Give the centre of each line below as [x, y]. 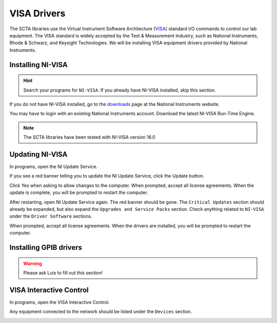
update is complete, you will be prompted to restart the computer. [79, 192]
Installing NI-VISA [38, 65]
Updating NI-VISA [38, 154]
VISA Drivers [37, 13]
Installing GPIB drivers [46, 247]
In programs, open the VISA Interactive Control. [60, 302]
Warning [33, 263]
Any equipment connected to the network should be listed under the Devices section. [101, 312]
